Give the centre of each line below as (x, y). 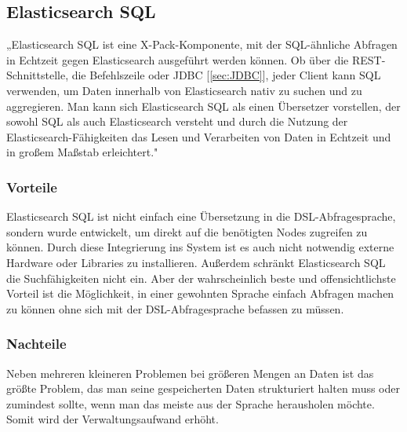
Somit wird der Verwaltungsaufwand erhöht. (113, 419)
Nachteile (36, 344)
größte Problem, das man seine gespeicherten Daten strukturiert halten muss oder (203, 388)
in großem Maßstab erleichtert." (82, 152)
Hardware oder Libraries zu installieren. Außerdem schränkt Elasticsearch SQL (196, 262)
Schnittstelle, (38, 75)
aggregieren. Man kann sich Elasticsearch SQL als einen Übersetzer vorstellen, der (203, 106)
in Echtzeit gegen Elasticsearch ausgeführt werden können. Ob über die (178, 59)
